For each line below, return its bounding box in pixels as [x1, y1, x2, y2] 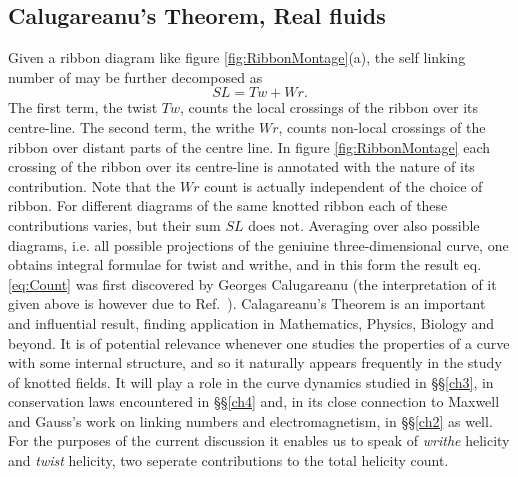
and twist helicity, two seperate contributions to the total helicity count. [8, 450, 449, 471]
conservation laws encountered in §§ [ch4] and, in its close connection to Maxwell [8, 391, 500, 412]
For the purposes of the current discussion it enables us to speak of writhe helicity [8, 430, 510, 451]
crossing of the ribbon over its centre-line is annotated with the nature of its [8, 156, 475, 177]
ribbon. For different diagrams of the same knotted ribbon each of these [8, 195, 448, 216]
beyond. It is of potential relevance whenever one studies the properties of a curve [8, 332, 510, 353]
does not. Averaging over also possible [248, 214, 480, 235]
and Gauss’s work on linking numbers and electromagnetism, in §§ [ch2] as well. [8, 410, 493, 431]
